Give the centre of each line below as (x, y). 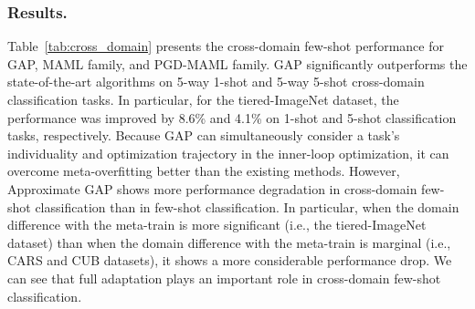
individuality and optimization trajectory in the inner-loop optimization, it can (228, 153)
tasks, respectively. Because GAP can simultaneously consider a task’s (204, 135)
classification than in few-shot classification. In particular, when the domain (247, 206)
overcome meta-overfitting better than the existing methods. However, (204, 171)
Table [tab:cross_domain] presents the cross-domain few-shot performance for (226, 46)
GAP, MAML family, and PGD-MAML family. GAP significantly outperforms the (237, 63)
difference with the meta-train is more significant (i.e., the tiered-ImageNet (217, 225)
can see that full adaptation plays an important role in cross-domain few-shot (224, 278)
